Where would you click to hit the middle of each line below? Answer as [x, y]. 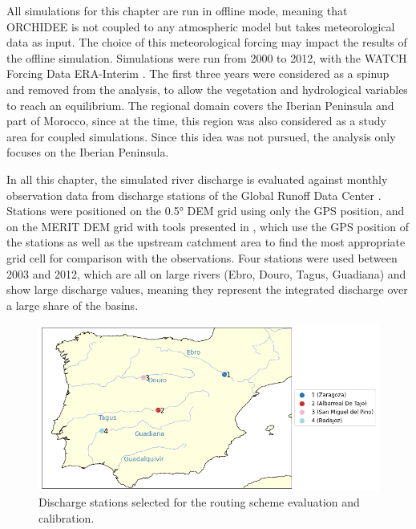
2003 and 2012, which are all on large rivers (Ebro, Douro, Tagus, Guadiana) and [206, 273]
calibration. [67, 517]
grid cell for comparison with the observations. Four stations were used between [202, 257]
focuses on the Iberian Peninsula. [88, 152]
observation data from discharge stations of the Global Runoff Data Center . [194, 195]
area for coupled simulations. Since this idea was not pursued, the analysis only [201, 136]
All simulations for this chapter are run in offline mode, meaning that [177, 10]
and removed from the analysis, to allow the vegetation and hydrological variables [207, 89]
